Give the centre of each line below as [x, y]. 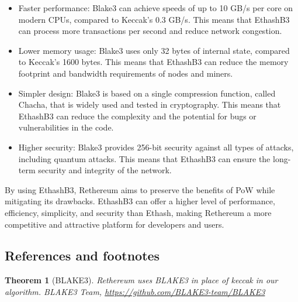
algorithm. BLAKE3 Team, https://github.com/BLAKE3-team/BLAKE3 [135, 291]
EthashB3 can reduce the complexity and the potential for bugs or [137, 116]
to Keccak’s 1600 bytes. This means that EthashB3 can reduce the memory [153, 62]
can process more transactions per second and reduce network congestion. [150, 31]
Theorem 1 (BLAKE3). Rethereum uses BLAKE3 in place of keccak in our [141, 280]
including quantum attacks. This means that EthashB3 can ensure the [144, 158]
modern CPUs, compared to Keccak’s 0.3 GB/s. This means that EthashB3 [154, 19]
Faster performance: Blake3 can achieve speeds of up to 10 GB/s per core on [156, 8]
